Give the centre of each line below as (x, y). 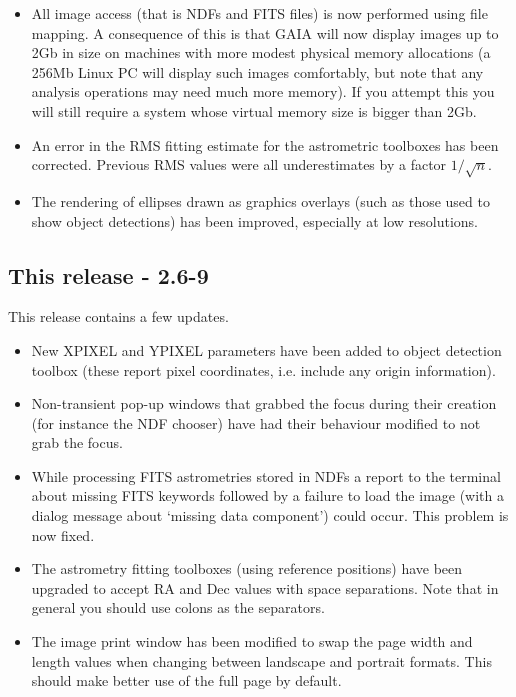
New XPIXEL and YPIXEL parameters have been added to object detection (266, 349)
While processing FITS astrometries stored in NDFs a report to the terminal (266, 475)
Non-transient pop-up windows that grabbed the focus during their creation (264, 403)
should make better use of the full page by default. (186, 680)
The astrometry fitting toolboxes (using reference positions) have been (247, 568)
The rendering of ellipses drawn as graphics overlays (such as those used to (260, 200)
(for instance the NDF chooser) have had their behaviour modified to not (256, 422)
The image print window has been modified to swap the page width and (252, 641)
